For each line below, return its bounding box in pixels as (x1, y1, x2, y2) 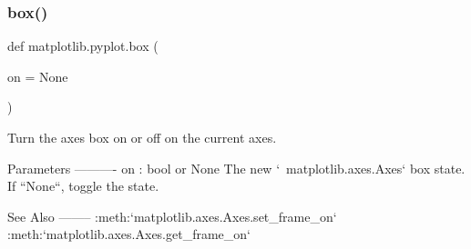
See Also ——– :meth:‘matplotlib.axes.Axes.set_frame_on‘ (7, 206, 337, 225)
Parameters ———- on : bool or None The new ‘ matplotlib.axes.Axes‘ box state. (7, 158, 466, 177)
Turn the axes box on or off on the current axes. (7, 128, 277, 146)
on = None (7, 66, 68, 85)
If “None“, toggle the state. (7, 176, 159, 195)
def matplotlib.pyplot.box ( (7, 36, 159, 55)
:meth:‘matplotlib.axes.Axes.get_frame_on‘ (7, 224, 251, 244)
